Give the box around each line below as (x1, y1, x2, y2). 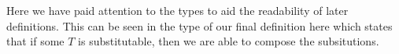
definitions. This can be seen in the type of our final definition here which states (6, 17, 393, 34)
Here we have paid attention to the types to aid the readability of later (6, 2, 349, 19)
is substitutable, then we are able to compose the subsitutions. (78, 33, 379, 49)
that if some (6, 33, 65, 49)
